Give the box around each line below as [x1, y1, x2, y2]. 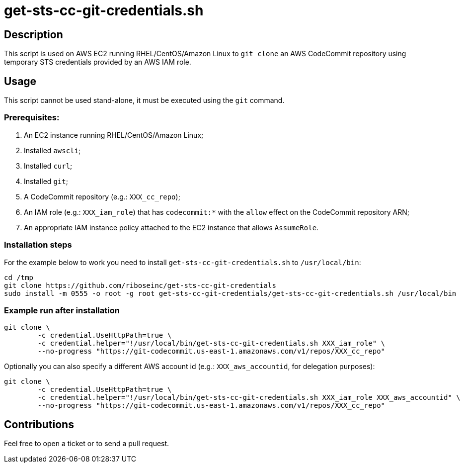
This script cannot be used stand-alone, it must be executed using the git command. [4, 96, 285, 105]
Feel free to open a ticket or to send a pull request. [4, 439, 169, 448]
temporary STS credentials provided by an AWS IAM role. [4, 58, 191, 67]
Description [4, 28, 63, 41]
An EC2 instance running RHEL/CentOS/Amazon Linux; [24, 130, 204, 139]
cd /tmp [4, 273, 34, 281]
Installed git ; [24, 177, 68, 186]
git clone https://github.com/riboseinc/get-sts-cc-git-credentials [4, 281, 276, 289]
